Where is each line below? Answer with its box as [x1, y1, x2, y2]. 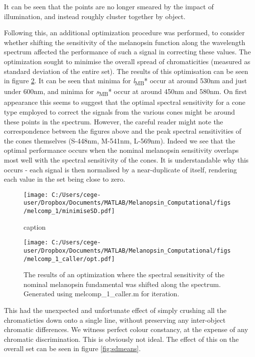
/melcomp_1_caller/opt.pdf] [24, 255, 115, 262]
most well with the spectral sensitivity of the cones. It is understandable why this [4, 154, 249, 165]
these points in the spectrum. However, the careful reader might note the [4, 116, 223, 126]
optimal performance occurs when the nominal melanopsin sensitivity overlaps [4, 145, 239, 155]
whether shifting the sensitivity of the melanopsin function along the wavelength [4, 37, 245, 47]
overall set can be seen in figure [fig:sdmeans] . [4, 343, 141, 354]
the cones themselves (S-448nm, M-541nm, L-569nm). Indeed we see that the [4, 135, 235, 145]
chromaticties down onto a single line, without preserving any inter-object [4, 314, 226, 325]
